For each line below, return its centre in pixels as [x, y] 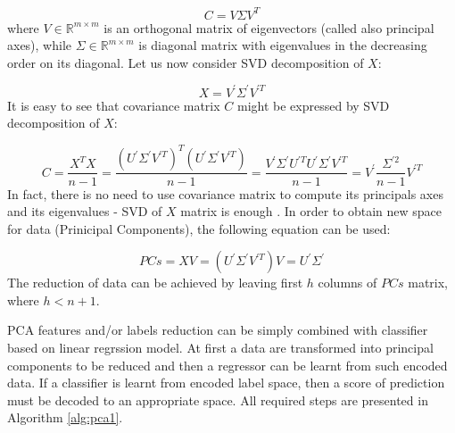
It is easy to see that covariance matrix [114, 105]
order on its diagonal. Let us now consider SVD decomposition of [186, 62]
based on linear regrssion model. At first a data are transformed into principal [220, 348]
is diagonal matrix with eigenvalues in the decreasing [283, 45]
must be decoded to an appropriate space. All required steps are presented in [218, 400]
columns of [347, 283]
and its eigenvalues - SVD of [85, 211]
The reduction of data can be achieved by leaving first [155, 283]
